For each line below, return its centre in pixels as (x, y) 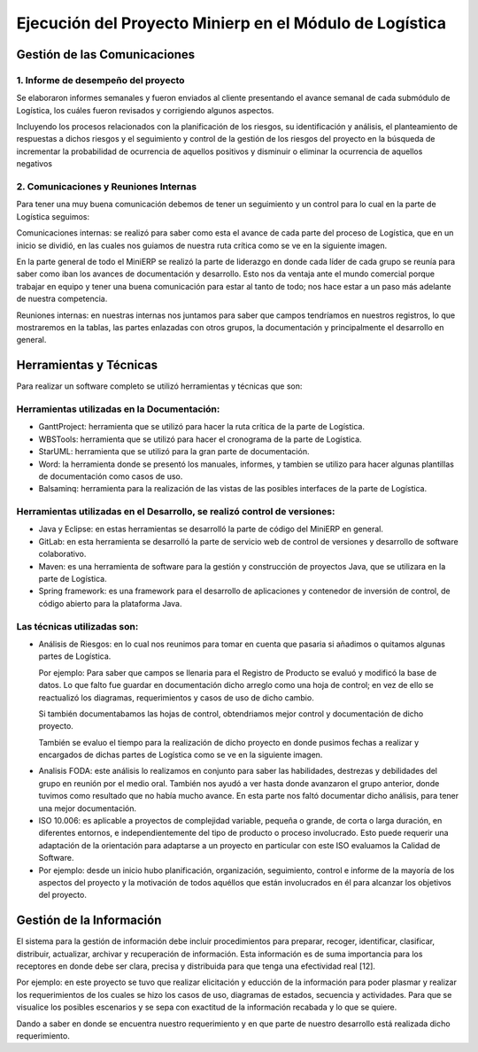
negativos (35, 164)
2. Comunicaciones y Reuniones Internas (107, 187)
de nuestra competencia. (62, 299)
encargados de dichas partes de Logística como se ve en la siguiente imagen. (181, 755)
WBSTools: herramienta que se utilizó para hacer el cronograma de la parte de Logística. (200, 439)
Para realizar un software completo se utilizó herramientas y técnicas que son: (159, 386)
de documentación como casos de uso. (111, 476)
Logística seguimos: (53, 216)
